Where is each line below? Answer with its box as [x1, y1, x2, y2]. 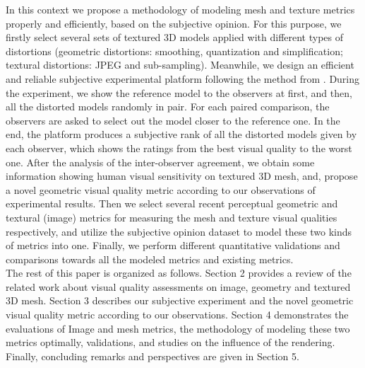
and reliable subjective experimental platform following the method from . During [6, 71, 360, 86]
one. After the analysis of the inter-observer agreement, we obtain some [6, 154, 315, 169]
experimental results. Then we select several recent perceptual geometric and [6, 196, 338, 211]
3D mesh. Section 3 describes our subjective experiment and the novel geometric [6, 293, 354, 308]
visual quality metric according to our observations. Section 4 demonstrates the [6, 307, 349, 322]
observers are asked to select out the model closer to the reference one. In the [6, 113, 340, 127]
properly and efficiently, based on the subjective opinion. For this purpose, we [6, 16, 342, 30]
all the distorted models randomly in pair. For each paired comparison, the [6, 99, 330, 114]
